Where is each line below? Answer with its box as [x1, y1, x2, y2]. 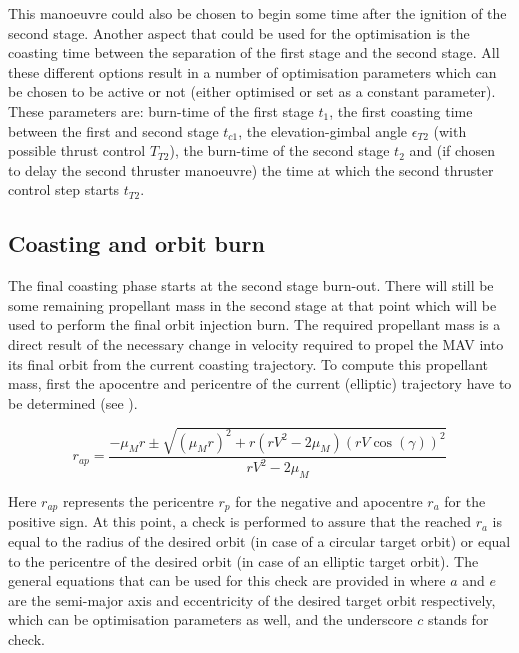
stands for [427, 609, 489, 630]
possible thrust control [8, 140, 146, 161]
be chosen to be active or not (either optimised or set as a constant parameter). [8, 81, 496, 102]
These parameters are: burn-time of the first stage [8, 100, 314, 121]
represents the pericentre [62, 491, 214, 512]
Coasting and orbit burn [8, 228, 265, 259]
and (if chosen [409, 140, 496, 161]
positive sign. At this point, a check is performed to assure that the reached [8, 511, 471, 532]
